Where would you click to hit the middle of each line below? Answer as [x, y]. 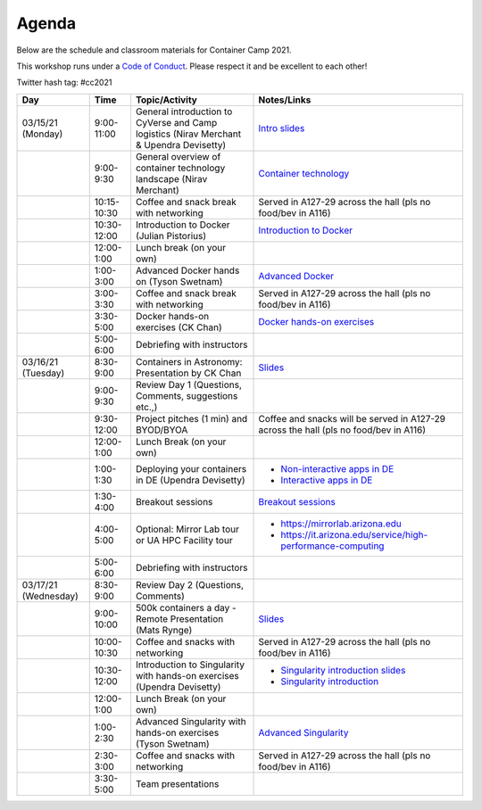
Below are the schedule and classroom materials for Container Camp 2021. [154, 50]
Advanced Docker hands [187, 270]
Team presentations [177, 783]
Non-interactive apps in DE [337, 468]
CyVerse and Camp [176, 122]
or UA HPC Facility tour [184, 540]
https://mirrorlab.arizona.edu [341, 524]
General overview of [178, 156]
